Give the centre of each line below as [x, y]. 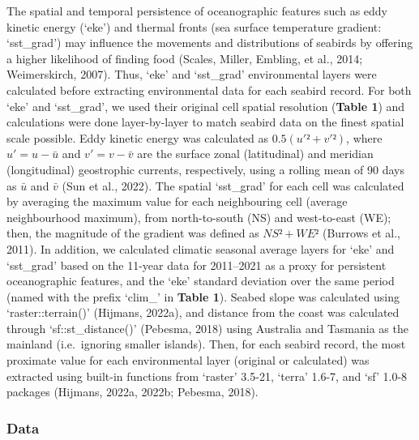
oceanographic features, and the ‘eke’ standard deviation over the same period [201, 281]
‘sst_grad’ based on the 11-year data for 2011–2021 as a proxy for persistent [197, 265]
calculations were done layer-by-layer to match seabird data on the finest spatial [205, 122]
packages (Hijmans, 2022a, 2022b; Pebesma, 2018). [133, 392]
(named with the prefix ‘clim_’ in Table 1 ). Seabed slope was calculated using [203, 296]
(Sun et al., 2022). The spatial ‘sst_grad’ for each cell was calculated [233, 185]
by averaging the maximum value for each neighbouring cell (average [177, 201]
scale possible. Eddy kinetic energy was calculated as [137, 137]
